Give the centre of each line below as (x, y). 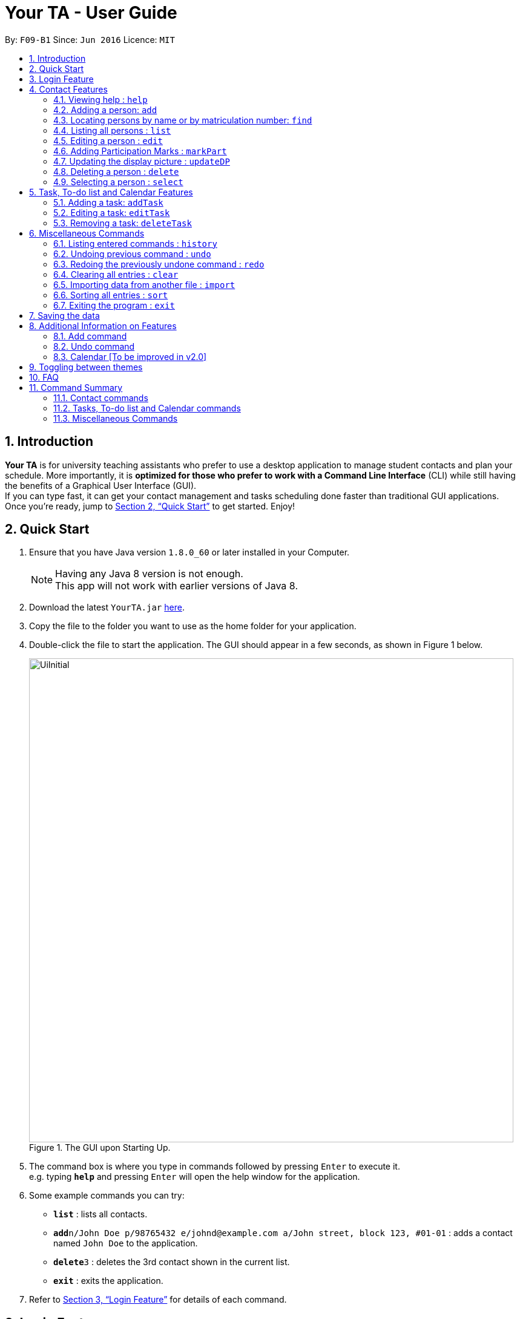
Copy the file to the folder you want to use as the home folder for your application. (193, 626)
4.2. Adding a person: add (105, 110)
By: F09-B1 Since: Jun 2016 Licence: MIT (90, 39)
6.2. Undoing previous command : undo (132, 254)
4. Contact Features (68, 89)
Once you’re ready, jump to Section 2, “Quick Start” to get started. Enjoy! (150, 506)
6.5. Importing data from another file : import (144, 284)
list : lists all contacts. (100, 1214)
